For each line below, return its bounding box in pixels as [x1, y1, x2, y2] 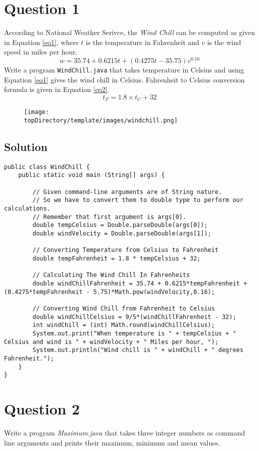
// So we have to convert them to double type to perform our [32, 196, 244, 204]
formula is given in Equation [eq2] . [4, 84, 110, 94]
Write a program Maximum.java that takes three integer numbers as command [4, 427, 245, 437]
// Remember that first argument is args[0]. [32, 213, 187, 220]
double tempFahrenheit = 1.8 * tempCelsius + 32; [32, 255, 201, 262]
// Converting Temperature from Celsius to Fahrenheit [32, 246, 219, 254]
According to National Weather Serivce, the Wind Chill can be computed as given [4, 27, 256, 37]
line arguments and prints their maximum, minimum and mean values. [4, 437, 220, 447]
